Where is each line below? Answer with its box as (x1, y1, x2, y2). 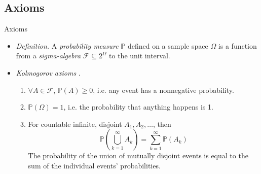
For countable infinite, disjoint (28, 118, 122, 129)
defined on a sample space (127, 40, 208, 51)
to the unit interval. (109, 50, 170, 61)
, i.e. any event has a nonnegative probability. (93, 84, 234, 95)
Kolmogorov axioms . (16, 67, 81, 78)
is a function (218, 40, 257, 51)
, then (153, 118, 171, 129)
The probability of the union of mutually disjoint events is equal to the (28, 150, 248, 161)
